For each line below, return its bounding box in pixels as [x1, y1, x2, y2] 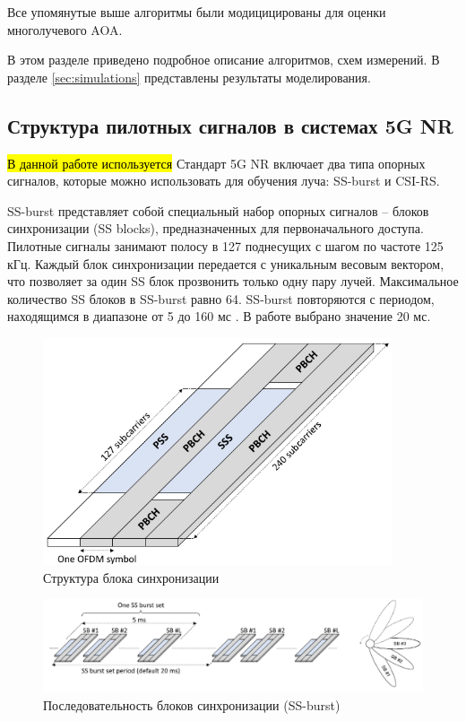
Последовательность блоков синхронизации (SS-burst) [43, 695, 341, 714]
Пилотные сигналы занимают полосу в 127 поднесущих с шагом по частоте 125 [7, 236, 444, 255]
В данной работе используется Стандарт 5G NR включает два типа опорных [7, 153, 426, 172]
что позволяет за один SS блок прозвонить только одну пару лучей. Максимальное [7, 272, 459, 291]
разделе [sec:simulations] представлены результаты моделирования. [7, 67, 371, 86]
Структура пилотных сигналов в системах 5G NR [7, 111, 453, 139]
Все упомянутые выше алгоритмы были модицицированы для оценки [7, 3, 386, 21]
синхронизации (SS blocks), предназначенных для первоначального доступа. [7, 219, 424, 238]
